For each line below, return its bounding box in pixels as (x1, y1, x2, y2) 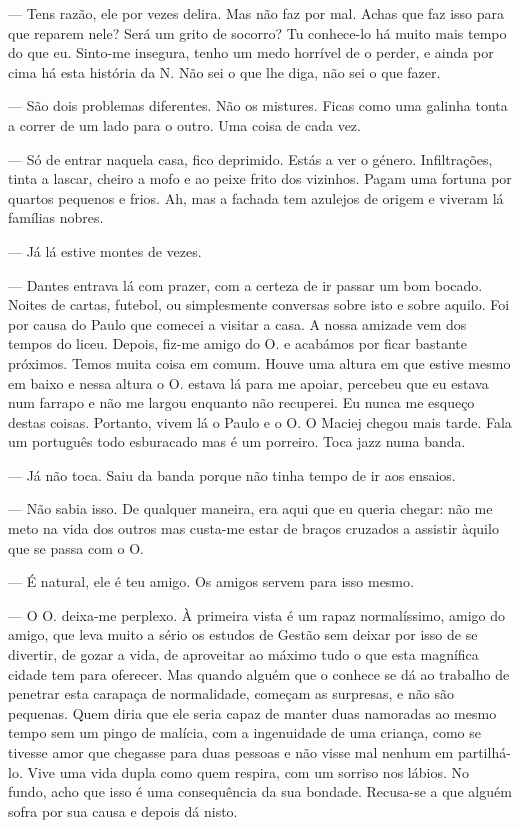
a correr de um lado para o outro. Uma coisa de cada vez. (8, 114, 361, 135)
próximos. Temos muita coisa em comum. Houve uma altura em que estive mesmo (8, 352, 511, 373)
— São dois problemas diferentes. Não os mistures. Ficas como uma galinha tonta (8, 95, 508, 116)
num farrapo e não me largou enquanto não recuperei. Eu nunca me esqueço (8, 392, 475, 413)
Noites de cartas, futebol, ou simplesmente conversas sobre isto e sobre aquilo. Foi (8, 294, 510, 315)
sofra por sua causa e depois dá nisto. (8, 800, 238, 821)
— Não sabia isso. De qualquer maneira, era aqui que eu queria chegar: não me (8, 498, 493, 519)
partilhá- (457, 742, 511, 762)
